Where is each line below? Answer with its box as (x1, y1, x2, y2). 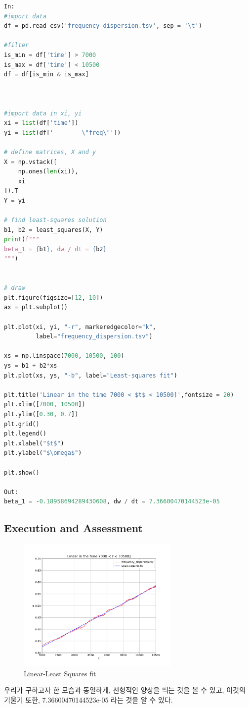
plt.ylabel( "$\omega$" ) (4, 449, 82, 457)
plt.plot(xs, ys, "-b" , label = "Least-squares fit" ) (4, 372, 177, 379)
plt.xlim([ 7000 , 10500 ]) (4, 401, 85, 408)
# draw (4, 284, 25, 292)
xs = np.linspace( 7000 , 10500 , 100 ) (4, 352, 124, 360)
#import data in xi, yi (4, 109, 82, 117)
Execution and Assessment (4, 520, 143, 536)
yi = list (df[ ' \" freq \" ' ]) (4, 129, 121, 136)
